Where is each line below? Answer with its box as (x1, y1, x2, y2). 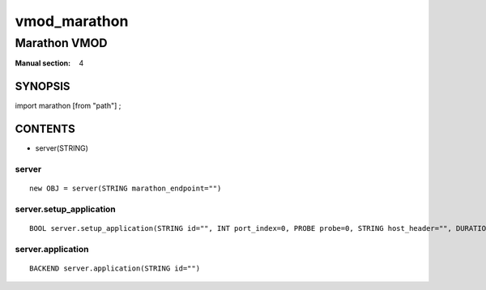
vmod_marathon (15, 12, 129, 30)
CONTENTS (15, 122, 76, 136)
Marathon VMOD (15, 36, 108, 50)
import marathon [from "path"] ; (15, 101, 122, 111)
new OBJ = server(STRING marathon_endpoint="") (29, 184, 222, 194)
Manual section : (15, 58, 71, 68)
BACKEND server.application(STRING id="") (29, 264, 201, 273)
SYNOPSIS (15, 79, 70, 93)
